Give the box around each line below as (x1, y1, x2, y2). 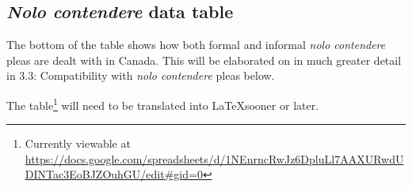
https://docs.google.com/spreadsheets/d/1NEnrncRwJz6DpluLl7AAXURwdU (25, 150, 404, 167)
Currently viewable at (25, 135, 131, 152)
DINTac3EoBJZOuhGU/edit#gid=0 (25, 166, 203, 182)
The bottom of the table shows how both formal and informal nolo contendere (6, 36, 386, 53)
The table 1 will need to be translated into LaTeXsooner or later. (6, 94, 319, 113)
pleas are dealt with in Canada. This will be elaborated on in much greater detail (6, 51, 402, 68)
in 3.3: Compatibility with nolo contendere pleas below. (6, 67, 275, 84)
